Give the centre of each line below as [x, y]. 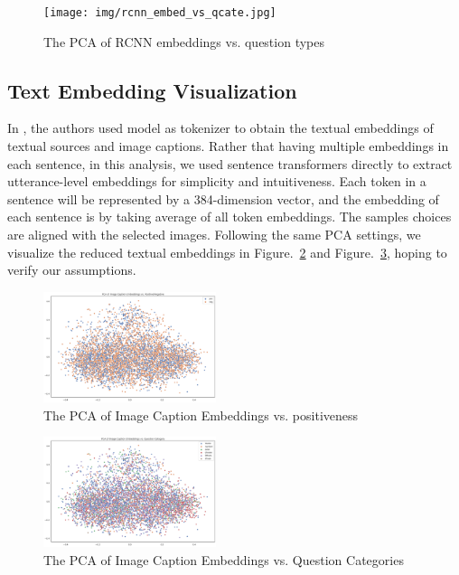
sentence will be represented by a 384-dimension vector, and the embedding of [223, 198]
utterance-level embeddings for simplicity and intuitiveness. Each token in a [217, 181]
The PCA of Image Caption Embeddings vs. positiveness [201, 415]
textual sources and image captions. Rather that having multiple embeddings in [228, 146]
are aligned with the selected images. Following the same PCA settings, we [214, 235]
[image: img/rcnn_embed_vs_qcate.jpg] [160, 13]
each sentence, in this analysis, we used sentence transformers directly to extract [230, 163]
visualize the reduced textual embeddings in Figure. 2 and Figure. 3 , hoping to [227, 252]
